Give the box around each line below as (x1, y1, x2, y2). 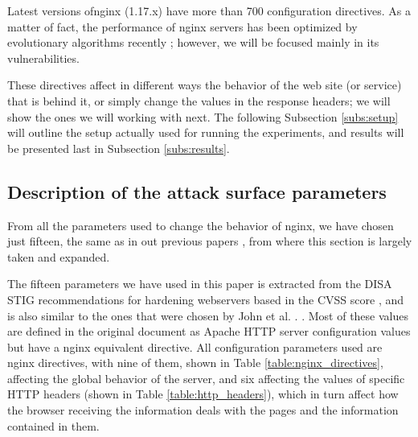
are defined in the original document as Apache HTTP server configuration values (7, 323, 411, 340)
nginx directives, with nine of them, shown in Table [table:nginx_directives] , (7, 354, 383, 371)
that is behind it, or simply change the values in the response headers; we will (7, 92, 391, 109)
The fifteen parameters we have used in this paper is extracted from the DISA (7, 275, 392, 292)
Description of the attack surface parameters (7, 179, 387, 204)
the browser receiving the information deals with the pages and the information (7, 402, 399, 418)
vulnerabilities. (7, 49, 80, 66)
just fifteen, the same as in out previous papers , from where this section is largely (7, 233, 412, 249)
